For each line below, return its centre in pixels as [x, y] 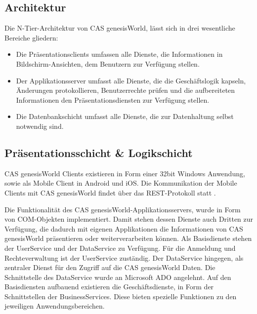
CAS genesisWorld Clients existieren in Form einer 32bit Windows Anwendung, [125, 173]
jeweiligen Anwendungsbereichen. [55, 306]
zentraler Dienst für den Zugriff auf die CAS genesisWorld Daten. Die [110, 267]
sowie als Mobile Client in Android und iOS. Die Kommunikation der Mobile [121, 183]
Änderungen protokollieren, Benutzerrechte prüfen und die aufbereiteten [126, 90]
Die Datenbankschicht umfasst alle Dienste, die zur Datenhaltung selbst [125, 116]
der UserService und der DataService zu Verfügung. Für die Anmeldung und [120, 248]
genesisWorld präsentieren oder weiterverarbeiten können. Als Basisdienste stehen [128, 238]
